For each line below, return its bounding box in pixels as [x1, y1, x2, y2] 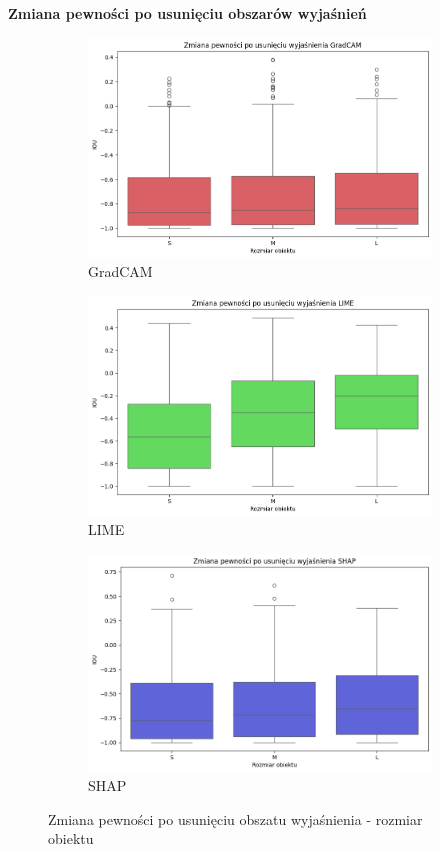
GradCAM [88, 261, 153, 282]
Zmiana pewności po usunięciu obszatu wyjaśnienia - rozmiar [48, 808, 423, 829]
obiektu [48, 828, 94, 849]
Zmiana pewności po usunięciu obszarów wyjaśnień [8, 3, 367, 23]
